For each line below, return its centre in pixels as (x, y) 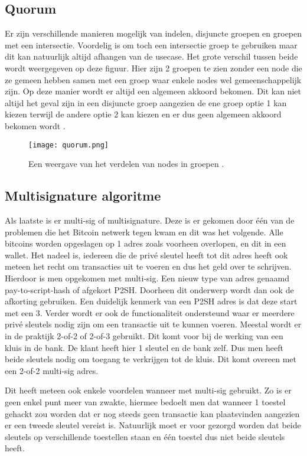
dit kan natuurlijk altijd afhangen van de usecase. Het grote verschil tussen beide (151, 56)
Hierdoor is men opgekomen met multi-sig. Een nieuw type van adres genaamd (147, 278)
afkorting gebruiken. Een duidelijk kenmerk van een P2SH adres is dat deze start (151, 301)
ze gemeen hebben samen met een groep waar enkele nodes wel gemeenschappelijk (153, 79)
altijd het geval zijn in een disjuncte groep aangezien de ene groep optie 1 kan (146, 102)
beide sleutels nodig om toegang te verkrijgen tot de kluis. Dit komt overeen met (151, 359)
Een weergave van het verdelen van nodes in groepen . (126, 164)
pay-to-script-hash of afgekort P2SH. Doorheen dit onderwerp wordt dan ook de (149, 289)
